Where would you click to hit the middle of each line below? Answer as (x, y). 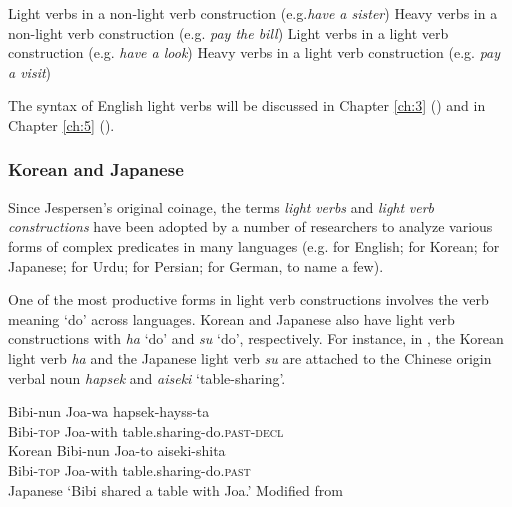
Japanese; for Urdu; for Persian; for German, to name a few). (196, 265)
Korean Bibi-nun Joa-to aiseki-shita (117, 450)
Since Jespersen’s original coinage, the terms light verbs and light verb (221, 206)
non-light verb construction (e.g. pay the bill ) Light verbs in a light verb (228, 32)
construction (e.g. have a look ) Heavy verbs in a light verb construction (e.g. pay (254, 52)
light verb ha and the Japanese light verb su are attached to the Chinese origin (250, 357)
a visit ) (30, 71)
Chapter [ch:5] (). (61, 124)
